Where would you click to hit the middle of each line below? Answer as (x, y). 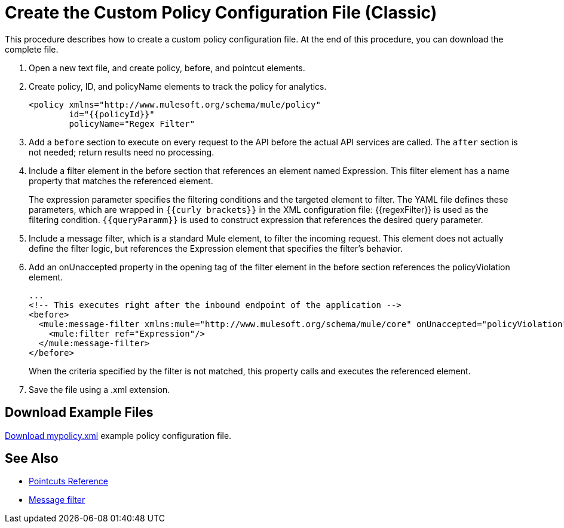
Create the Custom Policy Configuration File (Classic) (221, 13)
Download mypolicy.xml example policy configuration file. (118, 435)
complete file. (32, 49)
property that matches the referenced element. (121, 181)
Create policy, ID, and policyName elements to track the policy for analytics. (178, 86)
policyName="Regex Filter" (132, 123)
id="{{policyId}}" (112, 114)
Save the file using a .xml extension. (99, 389)
